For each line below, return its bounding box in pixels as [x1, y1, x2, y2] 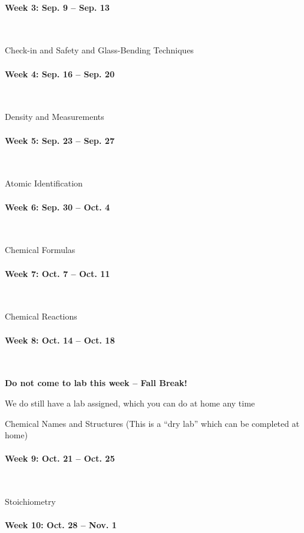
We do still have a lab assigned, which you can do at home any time [5, 396, 255, 409]
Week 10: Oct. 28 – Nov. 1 [5, 519, 117, 531]
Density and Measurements [5, 110, 104, 123]
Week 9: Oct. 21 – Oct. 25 [5, 452, 115, 465]
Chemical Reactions [5, 310, 77, 323]
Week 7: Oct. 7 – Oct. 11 [5, 267, 110, 279]
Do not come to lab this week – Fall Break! [5, 377, 188, 389]
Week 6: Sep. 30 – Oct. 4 [5, 200, 110, 213]
